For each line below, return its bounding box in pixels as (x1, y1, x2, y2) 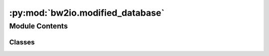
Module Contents (9, 22, 68, 30)
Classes (9, 38, 35, 46)
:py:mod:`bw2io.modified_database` (9, 7, 164, 18)
